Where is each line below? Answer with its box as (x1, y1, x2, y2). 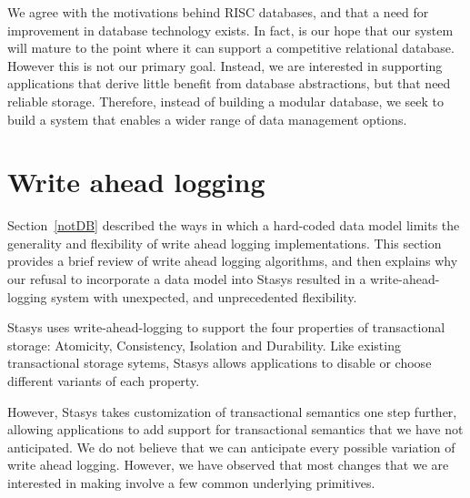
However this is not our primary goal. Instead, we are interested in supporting (7, 56, 443, 75)
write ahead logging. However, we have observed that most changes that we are (7, 455, 449, 474)
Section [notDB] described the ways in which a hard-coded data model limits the (7, 216, 460, 235)
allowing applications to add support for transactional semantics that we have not (7, 420, 464, 439)
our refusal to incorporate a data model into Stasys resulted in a (7, 269, 366, 289)
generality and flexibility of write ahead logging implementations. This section (7, 233, 442, 252)
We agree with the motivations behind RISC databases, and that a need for (7, 3, 429, 21)
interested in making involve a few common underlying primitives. (7, 473, 375, 492)
